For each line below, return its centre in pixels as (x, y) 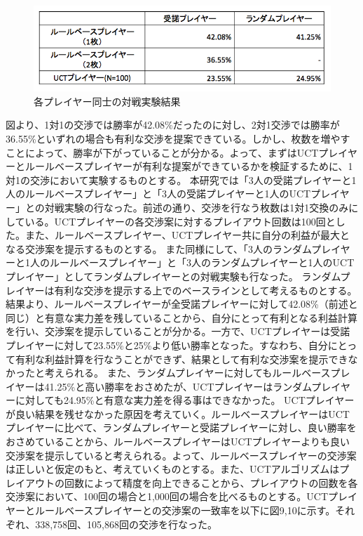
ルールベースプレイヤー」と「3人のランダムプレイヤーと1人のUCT (202, 262)
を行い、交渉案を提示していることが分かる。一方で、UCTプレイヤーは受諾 (178, 331)
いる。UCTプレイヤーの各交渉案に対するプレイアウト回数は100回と (180, 221)
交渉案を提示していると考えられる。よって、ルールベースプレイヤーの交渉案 (181, 455)
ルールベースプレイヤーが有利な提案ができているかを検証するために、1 (189, 166)
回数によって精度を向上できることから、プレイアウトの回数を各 (211, 482)
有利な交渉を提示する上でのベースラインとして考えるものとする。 (206, 290)
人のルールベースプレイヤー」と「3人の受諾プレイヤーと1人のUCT (158, 194)
